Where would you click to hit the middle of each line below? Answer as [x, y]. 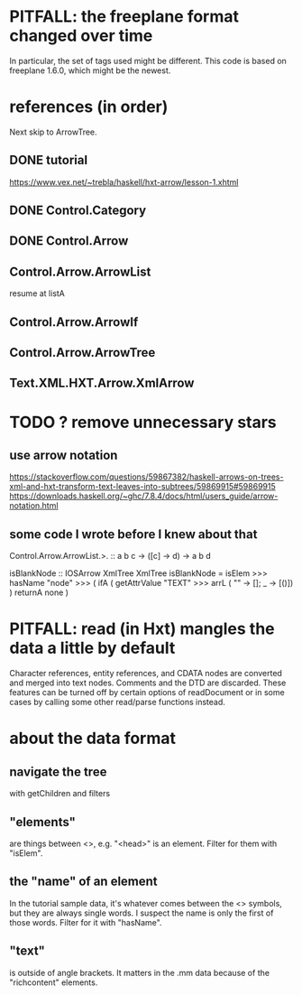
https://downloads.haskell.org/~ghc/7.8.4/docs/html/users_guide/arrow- [144, 496]
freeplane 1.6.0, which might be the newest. [90, 70]
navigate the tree [58, 772]
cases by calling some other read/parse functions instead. [117, 702]
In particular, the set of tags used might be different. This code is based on [148, 60]
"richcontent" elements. [54, 982]
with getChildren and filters [60, 794]
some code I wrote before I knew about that [133, 534]
